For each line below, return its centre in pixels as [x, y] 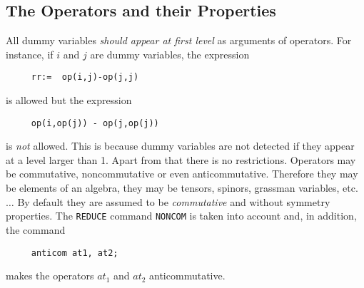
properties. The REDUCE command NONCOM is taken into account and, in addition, [181, 216]
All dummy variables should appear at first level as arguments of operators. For [179, 40]
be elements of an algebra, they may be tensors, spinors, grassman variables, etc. [182, 188]
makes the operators [50, 276]
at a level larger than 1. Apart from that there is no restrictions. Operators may [181, 159]
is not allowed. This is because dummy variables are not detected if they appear [180, 146]
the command [36, 229]
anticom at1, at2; [75, 253]
